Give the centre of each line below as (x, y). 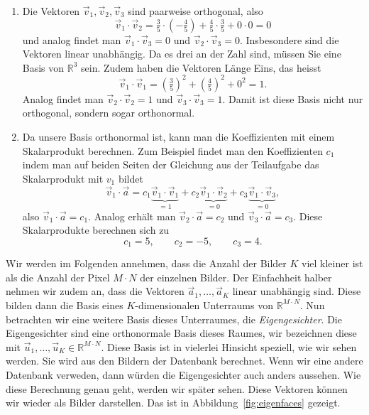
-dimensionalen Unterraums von (204, 304)
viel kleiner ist (332, 263)
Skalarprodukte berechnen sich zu (96, 230)
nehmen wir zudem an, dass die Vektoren (95, 291)
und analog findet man (72, 39)
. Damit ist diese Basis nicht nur (293, 98)
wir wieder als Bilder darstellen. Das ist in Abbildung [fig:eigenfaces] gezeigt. (173, 403)
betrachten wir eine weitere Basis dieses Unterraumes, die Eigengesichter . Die (174, 319)
